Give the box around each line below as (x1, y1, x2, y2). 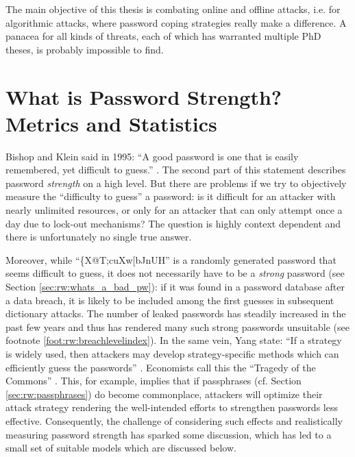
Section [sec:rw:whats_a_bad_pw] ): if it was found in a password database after (5, 280, 345, 294)
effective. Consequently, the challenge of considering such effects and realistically (5, 413, 343, 428)
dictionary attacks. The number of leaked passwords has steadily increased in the (5, 306, 346, 321)
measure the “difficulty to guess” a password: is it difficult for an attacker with (5, 189, 336, 203)
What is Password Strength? (5, 82, 282, 110)
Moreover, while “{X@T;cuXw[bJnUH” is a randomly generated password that (5, 252, 336, 267)
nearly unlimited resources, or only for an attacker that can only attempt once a (5, 203, 343, 217)
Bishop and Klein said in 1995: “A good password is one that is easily (5, 149, 299, 163)
